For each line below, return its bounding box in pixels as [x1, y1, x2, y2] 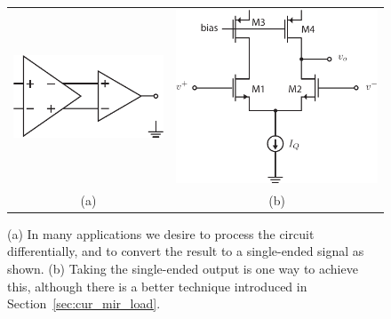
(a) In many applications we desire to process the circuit [7, 224, 315, 243]
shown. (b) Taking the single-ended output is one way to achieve [7, 259, 358, 277]
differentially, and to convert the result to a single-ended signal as [7, 242, 364, 260]
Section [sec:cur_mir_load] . [7, 294, 161, 313]
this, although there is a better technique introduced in [7, 276, 307, 295]
